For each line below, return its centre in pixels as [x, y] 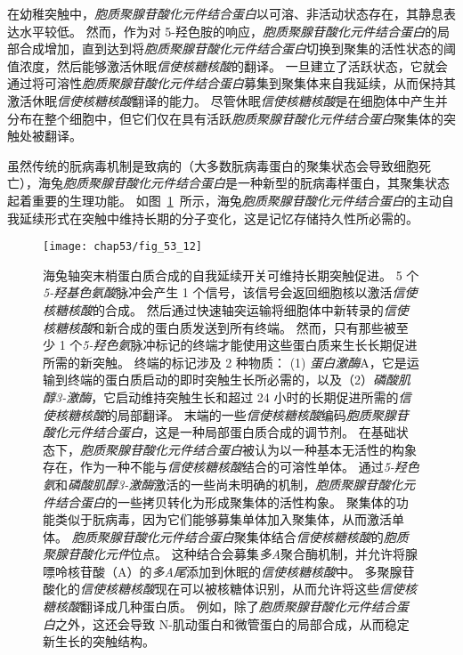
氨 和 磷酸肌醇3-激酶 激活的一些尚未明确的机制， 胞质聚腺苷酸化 [223, 484]
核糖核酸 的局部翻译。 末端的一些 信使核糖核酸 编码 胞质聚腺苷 [231, 414]
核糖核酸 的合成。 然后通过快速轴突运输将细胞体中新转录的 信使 [226, 309]
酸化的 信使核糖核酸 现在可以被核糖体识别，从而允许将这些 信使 [223, 589]
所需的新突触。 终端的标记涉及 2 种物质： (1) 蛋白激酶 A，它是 [225, 362]
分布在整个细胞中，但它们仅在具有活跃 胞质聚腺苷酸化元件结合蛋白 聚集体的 [225, 118]
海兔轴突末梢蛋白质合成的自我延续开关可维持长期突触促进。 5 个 [231, 275]
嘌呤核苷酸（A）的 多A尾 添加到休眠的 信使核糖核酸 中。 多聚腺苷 [229, 571]
